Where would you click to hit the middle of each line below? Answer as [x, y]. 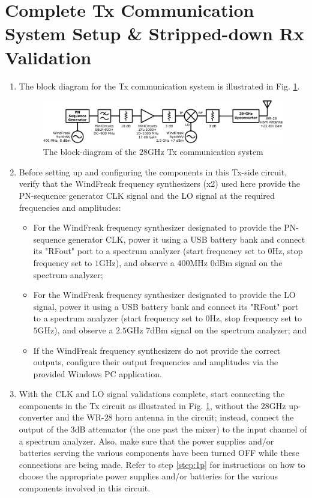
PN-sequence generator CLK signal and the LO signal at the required [147, 195]
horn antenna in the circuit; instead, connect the [205, 417]
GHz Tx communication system [205, 152]
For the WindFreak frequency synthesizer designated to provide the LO [164, 295]
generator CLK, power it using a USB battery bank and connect [187, 239]
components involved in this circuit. [85, 488]
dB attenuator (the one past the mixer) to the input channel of [191, 429]
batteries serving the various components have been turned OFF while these [159, 453]
